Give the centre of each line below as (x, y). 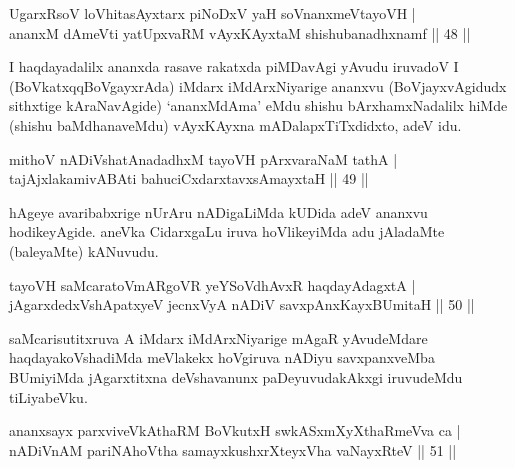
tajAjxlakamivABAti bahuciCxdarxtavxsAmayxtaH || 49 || (189, 178)
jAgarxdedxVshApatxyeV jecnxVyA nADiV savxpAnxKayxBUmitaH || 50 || (242, 304)
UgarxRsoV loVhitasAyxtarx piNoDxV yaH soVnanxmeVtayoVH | (212, 13)
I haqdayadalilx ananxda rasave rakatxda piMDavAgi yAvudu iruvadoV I (234, 66)
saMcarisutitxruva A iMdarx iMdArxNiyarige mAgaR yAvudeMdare (218, 337)
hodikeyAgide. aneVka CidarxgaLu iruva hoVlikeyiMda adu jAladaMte (227, 231)
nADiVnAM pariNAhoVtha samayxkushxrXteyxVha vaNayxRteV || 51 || (233, 449)
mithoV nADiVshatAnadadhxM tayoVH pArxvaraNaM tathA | (203, 158)
